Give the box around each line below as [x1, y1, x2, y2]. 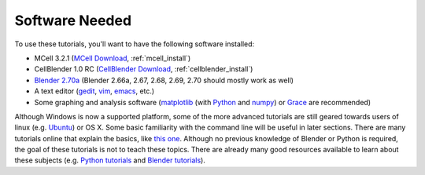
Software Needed [14, 12, 132, 29]
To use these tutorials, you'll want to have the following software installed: [14, 39, 255, 49]
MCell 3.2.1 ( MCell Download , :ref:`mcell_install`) [34, 53, 191, 63]
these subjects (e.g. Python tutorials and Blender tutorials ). [14, 155, 206, 165]
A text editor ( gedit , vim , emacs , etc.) [34, 86, 155, 96]
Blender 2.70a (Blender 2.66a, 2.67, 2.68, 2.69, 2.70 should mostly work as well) [34, 75, 294, 85]
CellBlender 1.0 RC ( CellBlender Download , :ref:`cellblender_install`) [34, 64, 253, 74]
